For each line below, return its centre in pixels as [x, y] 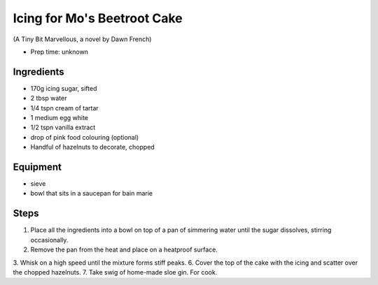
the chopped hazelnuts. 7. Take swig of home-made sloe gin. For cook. [115, 272]
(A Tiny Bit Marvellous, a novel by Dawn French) [82, 39]
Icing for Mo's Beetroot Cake [98, 18]
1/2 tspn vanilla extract [63, 127]
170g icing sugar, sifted [64, 88]
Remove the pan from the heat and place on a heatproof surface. [124, 250]
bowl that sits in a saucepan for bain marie [92, 193]
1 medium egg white [59, 118]
